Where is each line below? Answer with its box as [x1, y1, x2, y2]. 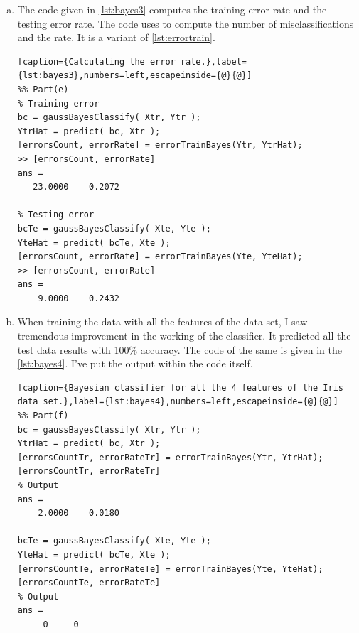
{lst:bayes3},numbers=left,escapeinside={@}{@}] [17, 70, 252, 81]
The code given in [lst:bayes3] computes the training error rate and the [17, 2, 327, 16]
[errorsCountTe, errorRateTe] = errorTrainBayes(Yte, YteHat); [17, 563, 323, 574]
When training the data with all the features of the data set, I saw [17, 314, 308, 329]
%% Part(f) [17, 411, 69, 421]
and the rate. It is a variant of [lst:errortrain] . [17, 30, 215, 45]
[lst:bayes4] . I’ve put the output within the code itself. [17, 356, 253, 371]
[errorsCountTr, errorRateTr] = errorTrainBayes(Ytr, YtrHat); [17, 452, 323, 462]
